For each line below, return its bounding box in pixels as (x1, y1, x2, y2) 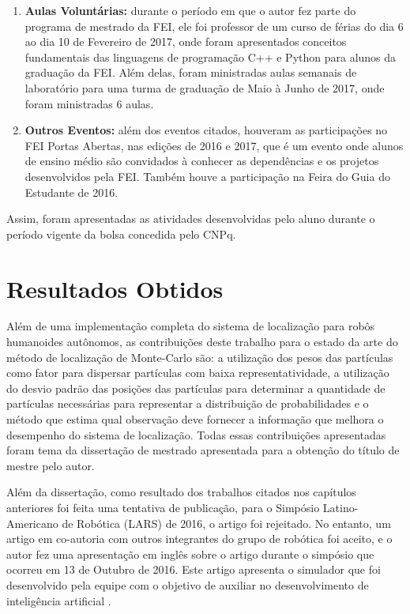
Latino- (322, 499, 359, 515)
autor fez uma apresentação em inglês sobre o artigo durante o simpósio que (6, 545, 374, 562)
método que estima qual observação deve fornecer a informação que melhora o (6, 411, 384, 427)
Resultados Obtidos (6, 272, 224, 304)
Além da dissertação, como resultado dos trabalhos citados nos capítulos (6, 484, 356, 500)
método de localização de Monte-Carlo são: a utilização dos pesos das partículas (6, 348, 393, 365)
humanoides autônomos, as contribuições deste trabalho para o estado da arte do (6, 333, 398, 350)
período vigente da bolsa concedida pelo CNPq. (6, 225, 236, 242)
